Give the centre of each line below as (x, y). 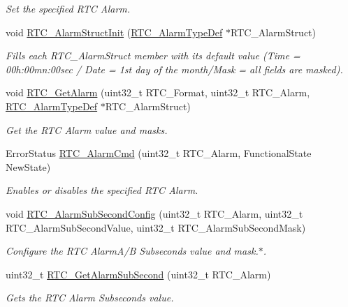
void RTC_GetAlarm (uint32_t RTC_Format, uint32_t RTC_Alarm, (158, 92)
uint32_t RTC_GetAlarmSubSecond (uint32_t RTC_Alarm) (138, 274)
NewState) (28, 166)
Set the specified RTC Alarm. (68, 8)
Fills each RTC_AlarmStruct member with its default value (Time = (153, 55)
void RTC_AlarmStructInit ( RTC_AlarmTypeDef (114, 32)
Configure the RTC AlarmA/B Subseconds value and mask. (132, 251)
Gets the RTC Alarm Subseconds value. (90, 298)
